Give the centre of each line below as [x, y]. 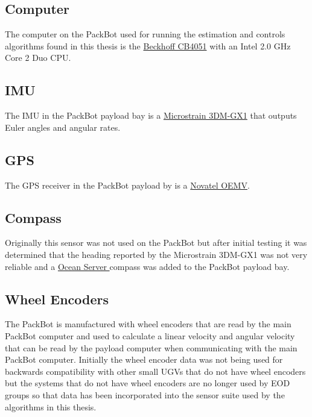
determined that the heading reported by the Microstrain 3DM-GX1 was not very [156, 254]
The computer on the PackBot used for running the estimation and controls [145, 34]
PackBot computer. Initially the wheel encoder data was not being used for [144, 359]
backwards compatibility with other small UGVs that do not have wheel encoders [155, 371]
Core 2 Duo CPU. [38, 58]
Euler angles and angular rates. [63, 127]
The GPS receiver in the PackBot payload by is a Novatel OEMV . [127, 185]
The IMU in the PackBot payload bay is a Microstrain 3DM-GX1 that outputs [151, 115]
